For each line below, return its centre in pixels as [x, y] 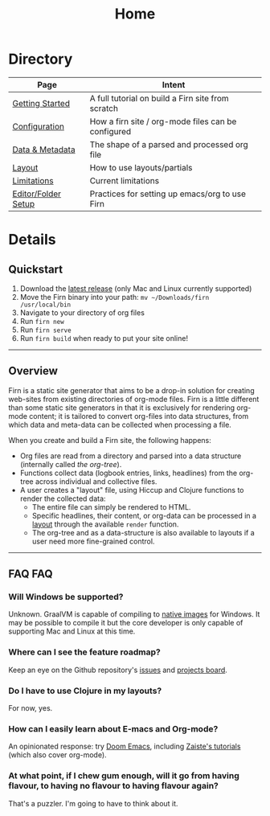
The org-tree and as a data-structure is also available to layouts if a [143, 532]
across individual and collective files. [96, 481]
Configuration [38, 126]
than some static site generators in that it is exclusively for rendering [122, 408]
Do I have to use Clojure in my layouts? [85, 691]
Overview [33, 371]
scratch [104, 108]
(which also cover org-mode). [57, 755]
